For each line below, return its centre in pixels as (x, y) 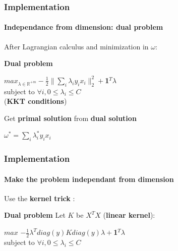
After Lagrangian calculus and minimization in (76, 46)
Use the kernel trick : (40, 198)
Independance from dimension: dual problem (84, 27)
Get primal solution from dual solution (70, 118)
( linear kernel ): (129, 215)
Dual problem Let (35, 215)
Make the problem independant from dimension (89, 179)
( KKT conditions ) (36, 101)
